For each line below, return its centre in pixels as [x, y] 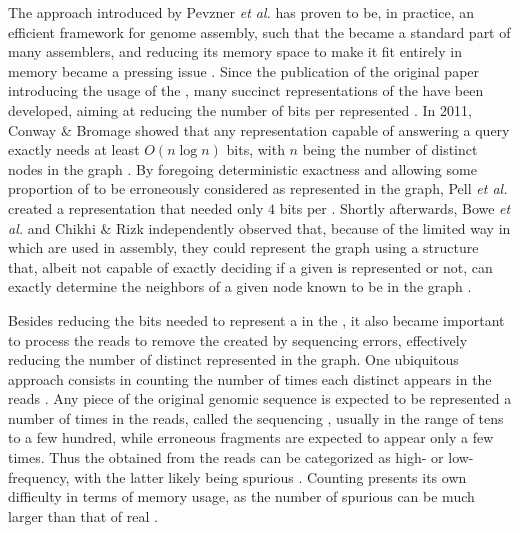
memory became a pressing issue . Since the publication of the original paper [244, 70]
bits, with [255, 149]
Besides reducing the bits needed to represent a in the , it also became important [256, 319]
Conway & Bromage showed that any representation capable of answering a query [259, 129]
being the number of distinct [390, 149]
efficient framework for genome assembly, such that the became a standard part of [259, 31]
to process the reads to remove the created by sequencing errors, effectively [238, 339]
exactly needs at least [74, 149]
